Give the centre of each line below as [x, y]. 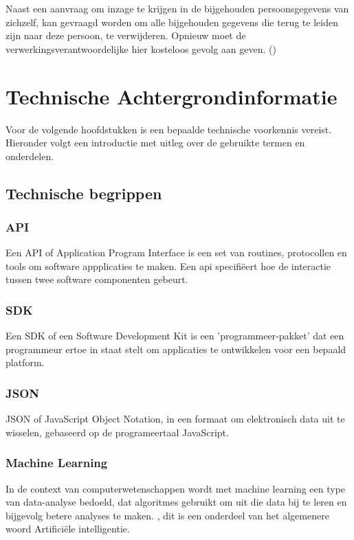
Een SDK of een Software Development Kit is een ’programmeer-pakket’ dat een [175, 336]
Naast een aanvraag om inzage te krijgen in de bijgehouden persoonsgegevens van [177, 8]
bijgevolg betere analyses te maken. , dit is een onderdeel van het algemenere [167, 515]
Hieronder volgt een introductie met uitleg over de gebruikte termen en [155, 143]
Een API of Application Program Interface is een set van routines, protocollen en [176, 252]
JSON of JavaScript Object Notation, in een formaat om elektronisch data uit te [175, 419]
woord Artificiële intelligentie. [68, 529]
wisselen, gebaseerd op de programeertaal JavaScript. [117, 432]
